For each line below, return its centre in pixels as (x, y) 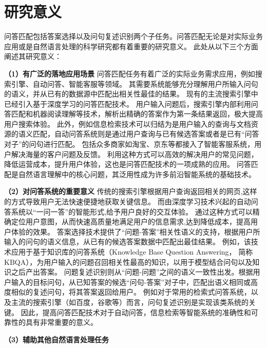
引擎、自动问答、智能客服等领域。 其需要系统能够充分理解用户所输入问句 (135, 83)
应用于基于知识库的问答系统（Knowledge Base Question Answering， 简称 (132, 252)
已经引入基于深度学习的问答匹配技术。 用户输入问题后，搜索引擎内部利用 (128, 103)
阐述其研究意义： (33, 56)
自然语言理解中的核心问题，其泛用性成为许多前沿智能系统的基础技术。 (137, 174)
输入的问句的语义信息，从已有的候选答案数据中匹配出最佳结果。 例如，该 (128, 241)
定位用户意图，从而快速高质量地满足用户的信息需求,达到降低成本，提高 (131, 221)
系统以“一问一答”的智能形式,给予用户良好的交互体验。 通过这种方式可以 (132, 211)
